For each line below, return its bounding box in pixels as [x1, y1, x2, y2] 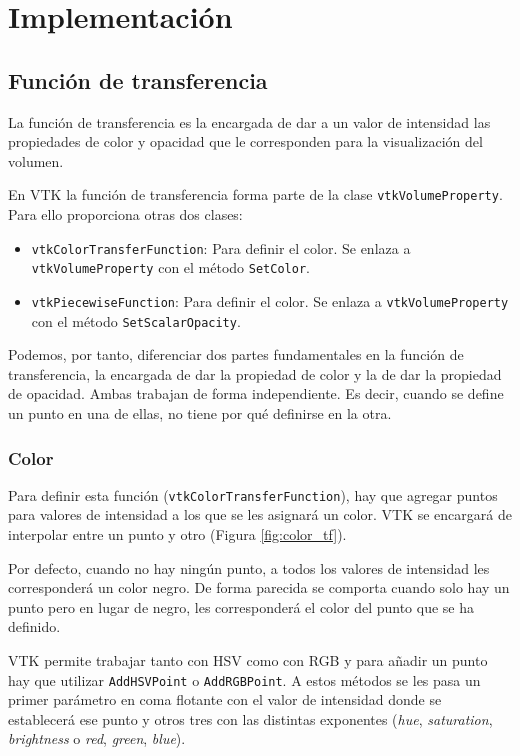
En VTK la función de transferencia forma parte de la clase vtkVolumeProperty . [8, 184, 503, 205]
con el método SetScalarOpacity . [31, 310, 241, 331]
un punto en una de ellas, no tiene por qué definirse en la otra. [8, 403, 392, 424]
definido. [8, 616, 61, 637]
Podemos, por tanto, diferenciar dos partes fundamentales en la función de [8, 344, 464, 365]
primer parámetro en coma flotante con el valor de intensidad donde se [8, 689, 442, 710]
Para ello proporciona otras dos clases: [8, 204, 243, 225]
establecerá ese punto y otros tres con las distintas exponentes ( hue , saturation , [8, 708, 493, 729]
